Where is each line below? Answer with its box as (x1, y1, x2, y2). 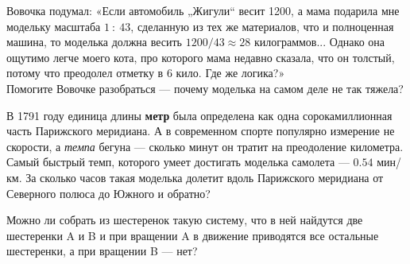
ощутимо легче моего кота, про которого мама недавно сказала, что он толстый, (6, 49, 395, 65)
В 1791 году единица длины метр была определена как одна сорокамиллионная (6, 107, 393, 123)
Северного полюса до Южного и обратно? (6, 184, 211, 201)
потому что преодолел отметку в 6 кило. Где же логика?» (6, 64, 285, 81)
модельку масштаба (6, 17, 101, 34)
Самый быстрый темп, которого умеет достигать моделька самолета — (6, 153, 350, 170)
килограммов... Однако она (253, 33, 385, 50)
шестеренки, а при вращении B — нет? (6, 243, 198, 259)
